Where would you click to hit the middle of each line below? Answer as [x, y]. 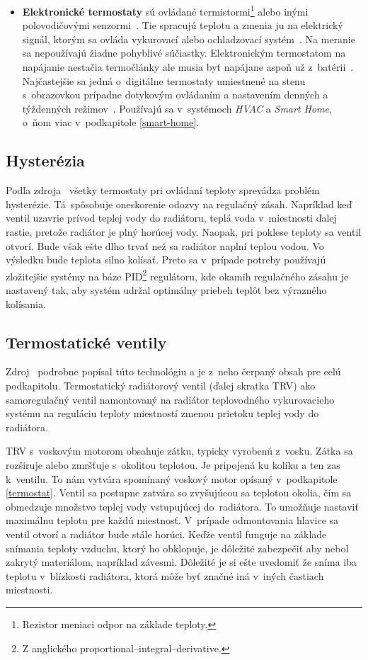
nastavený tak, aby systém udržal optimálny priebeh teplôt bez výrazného [166, 290]
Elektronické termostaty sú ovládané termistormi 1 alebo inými [165, 10]
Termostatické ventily [86, 342]
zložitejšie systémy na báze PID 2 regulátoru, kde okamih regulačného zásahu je [177, 275]
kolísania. [26, 303]
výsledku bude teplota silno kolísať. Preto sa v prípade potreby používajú [166, 260]
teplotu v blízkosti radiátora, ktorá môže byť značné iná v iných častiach [165, 575]
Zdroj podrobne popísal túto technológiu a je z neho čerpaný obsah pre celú [173, 371]
